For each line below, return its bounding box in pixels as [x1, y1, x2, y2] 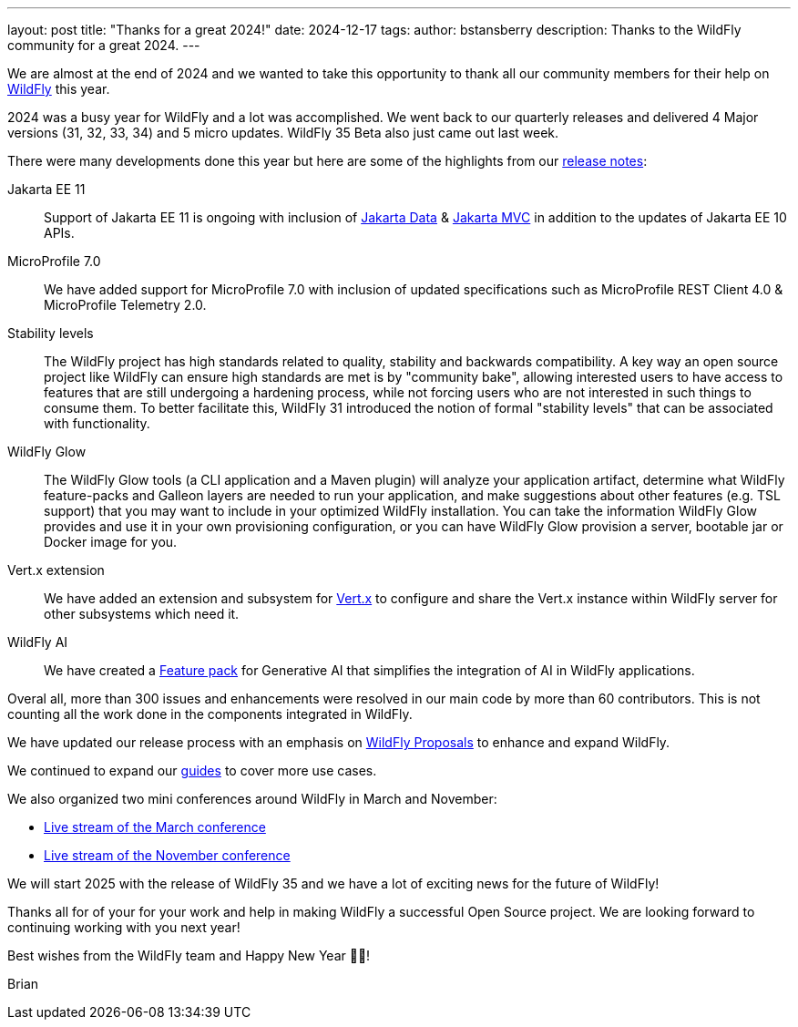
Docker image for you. [44, 534, 178, 549]
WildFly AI [7, 634, 68, 650]
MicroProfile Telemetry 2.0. [44, 297, 207, 313]
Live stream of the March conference [44, 819, 266, 835]
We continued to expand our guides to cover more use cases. [7, 763, 377, 778]
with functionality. [44, 416, 150, 431]
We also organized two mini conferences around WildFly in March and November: [7, 791, 497, 806]
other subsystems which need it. [44, 606, 240, 621]
